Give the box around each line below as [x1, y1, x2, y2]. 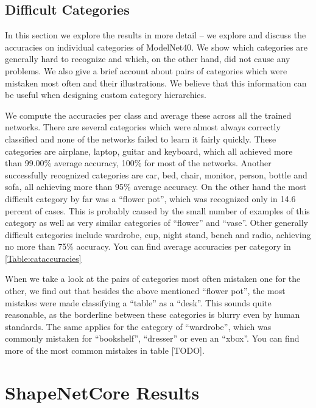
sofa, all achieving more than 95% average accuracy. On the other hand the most [5, 180, 306, 193]
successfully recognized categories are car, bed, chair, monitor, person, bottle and [5, 168, 307, 181]
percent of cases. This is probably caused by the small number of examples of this [5, 204, 310, 217]
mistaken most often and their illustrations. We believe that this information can [5, 76, 307, 89]
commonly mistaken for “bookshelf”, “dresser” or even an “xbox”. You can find [5, 332, 300, 345]
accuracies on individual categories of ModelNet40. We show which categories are [5, 40, 308, 53]
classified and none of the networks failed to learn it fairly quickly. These [5, 132, 276, 145]
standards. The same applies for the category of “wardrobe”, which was [5, 320, 272, 332]
